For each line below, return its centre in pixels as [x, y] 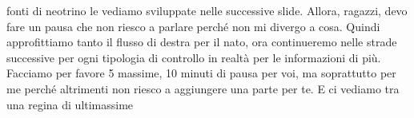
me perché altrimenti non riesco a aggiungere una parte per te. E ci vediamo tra [203, 88]
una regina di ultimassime [70, 104]
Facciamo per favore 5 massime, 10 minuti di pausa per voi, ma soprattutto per [201, 73]
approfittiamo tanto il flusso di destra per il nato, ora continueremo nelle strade [202, 42]
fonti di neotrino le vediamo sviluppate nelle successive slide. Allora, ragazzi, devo [207, 10]
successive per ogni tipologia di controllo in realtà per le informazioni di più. [194, 57]
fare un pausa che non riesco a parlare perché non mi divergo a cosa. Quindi [193, 26]
